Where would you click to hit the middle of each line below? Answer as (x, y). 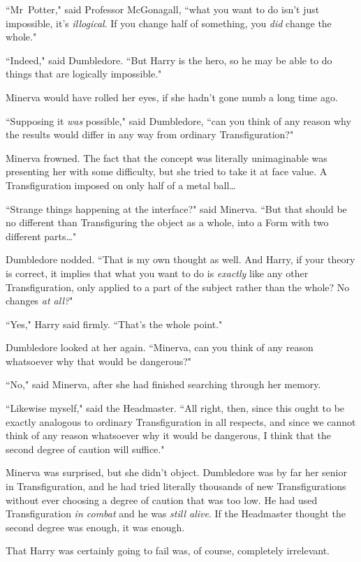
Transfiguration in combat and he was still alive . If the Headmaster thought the (176, 513)
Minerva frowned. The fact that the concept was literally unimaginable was (167, 157)
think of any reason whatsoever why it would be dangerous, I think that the (168, 435)
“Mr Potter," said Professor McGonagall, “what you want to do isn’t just (163, 9)
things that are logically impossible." (84, 74)
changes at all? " (39, 301)
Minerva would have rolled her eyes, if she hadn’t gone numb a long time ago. (172, 97)
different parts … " (41, 236)
